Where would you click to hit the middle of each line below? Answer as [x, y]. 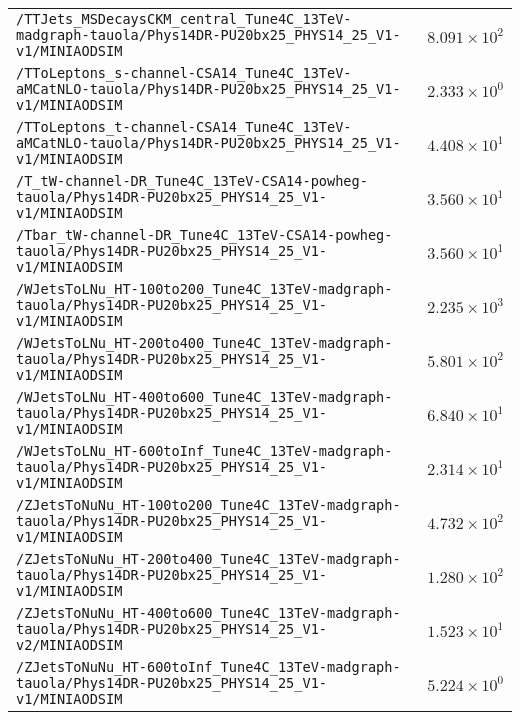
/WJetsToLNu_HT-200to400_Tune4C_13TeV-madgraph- [204, 343]
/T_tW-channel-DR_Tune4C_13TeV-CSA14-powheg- [192, 181]
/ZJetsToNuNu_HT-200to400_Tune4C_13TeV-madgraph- [208, 559]
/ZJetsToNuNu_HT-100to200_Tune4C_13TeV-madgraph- [208, 505]
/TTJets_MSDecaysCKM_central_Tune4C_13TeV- [184, 19]
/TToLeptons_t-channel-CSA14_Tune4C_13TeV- [184, 127]
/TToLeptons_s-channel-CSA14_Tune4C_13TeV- [184, 73]
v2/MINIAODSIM [69, 645]
